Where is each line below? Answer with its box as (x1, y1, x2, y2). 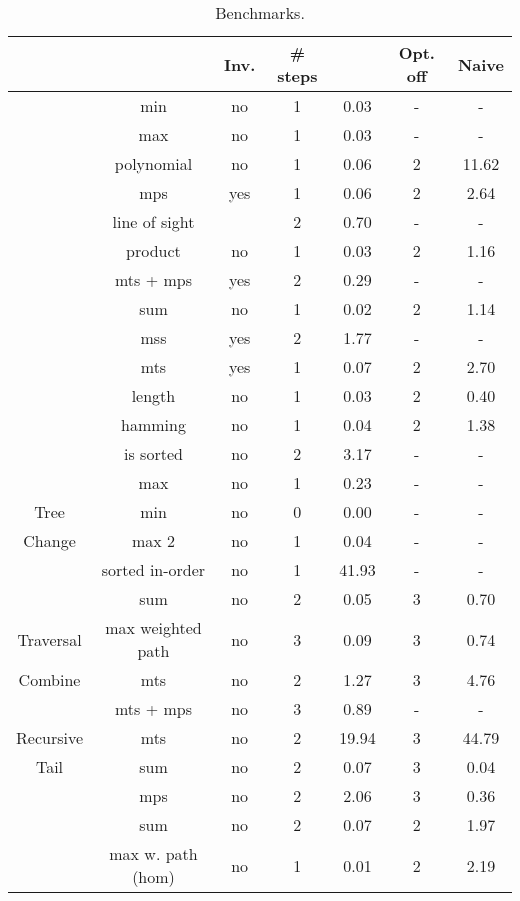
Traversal (17, 627, 82, 651)
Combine (18, 668, 81, 691)
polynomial (114, 152, 193, 175)
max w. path (109, 842, 198, 865)
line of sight (112, 210, 195, 233)
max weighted (105, 616, 202, 639)
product (126, 239, 181, 262)
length (131, 384, 176, 407)
